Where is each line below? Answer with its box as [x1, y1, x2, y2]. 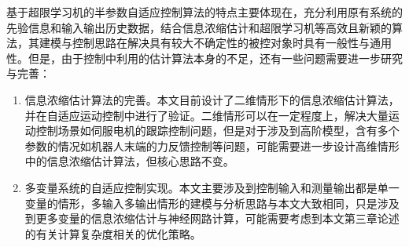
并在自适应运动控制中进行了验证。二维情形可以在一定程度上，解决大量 [24, 107, 389, 123]
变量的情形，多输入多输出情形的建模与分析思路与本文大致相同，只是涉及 [24, 194, 400, 211]
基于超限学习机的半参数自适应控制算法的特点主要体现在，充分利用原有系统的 [6, 4, 403, 20]
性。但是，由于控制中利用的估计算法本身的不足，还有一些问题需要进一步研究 [6, 49, 403, 66]
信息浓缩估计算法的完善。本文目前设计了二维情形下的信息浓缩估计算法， [24, 91, 400, 107]
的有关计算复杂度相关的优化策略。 [24, 225, 201, 242]
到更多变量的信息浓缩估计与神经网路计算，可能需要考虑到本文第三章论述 [24, 210, 400, 227]
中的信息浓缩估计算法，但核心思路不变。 [24, 153, 234, 169]
